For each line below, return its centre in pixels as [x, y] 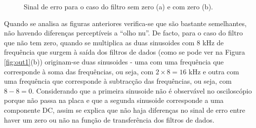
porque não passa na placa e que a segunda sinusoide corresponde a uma [114, 100]
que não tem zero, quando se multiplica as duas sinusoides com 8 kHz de [114, 42]
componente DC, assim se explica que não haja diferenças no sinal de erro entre [125, 110]
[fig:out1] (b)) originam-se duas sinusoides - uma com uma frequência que [114, 61]
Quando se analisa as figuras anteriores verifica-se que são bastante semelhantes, [125, 23]
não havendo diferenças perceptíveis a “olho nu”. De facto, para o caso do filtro [124, 33]
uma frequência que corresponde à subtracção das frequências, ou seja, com [118, 81]
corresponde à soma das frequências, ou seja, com [79, 71]
